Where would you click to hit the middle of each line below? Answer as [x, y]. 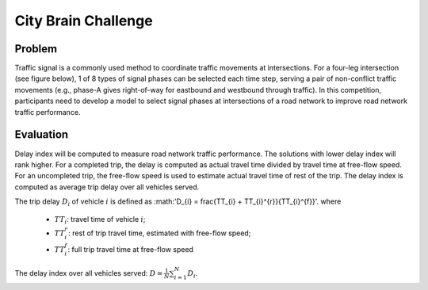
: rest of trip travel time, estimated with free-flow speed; [160, 233]
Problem [36, 49]
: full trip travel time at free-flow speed [131, 250]
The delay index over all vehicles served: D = [89, 273]
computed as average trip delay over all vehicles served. [107, 187]
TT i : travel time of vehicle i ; [100, 220]
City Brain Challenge [84, 21]
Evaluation [42, 135]
